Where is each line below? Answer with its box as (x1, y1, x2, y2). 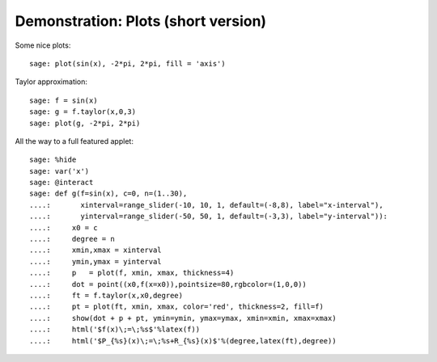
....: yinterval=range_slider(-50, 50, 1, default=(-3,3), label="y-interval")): (29, 212, 388, 221)
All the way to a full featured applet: (15, 136, 134, 145)
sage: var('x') (29, 166, 90, 175)
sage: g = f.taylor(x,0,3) (29, 107, 137, 116)
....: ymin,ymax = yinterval (29, 257, 162, 266)
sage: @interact (29, 178, 94, 187)
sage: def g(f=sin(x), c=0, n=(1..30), (29, 189, 188, 198)
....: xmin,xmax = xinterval (29, 246, 162, 255)
